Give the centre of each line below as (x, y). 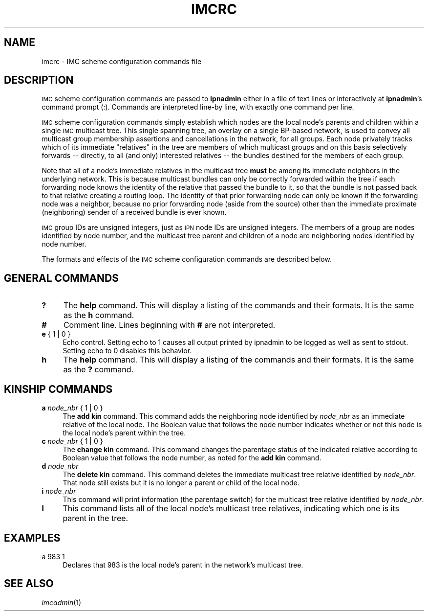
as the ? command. (98, 370)
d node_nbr (60, 466)
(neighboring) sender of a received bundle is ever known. (134, 212)
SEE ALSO (29, 584)
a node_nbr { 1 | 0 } (72, 408)
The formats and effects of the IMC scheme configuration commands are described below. (187, 259)
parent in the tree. (96, 518)
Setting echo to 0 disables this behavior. (127, 351)
